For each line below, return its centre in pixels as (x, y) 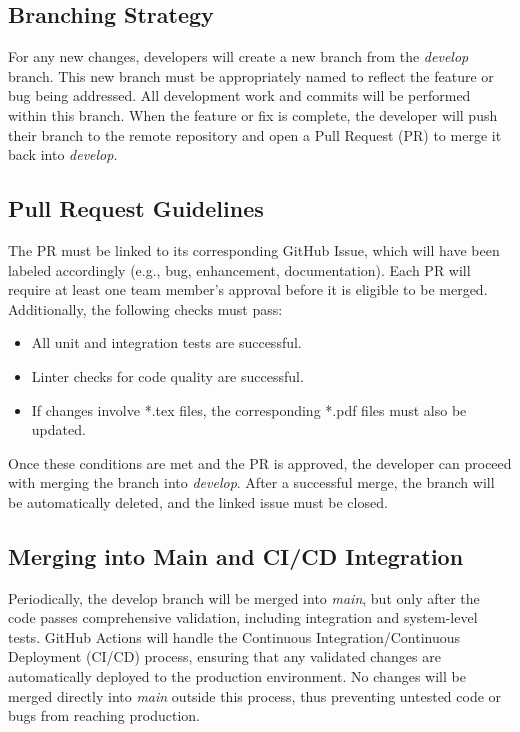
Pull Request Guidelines (136, 208)
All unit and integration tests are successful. (166, 342)
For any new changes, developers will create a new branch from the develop (238, 56)
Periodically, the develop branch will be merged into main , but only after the (244, 597)
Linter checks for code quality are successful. (167, 375)
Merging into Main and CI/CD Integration (236, 555)
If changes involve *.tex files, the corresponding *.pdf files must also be (249, 409)
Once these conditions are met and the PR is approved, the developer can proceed (260, 462)
